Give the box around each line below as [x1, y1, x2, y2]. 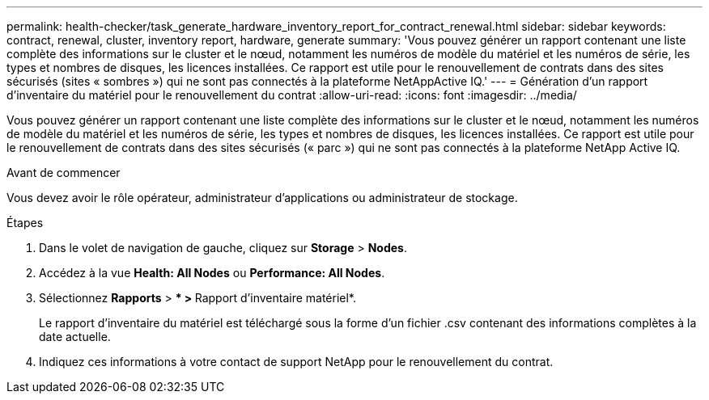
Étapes [6, 216, 44, 229]
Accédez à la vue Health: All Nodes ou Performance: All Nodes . [39, 266, 385, 280]
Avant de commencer [6, 166, 121, 179]
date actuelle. [39, 330, 111, 343]
